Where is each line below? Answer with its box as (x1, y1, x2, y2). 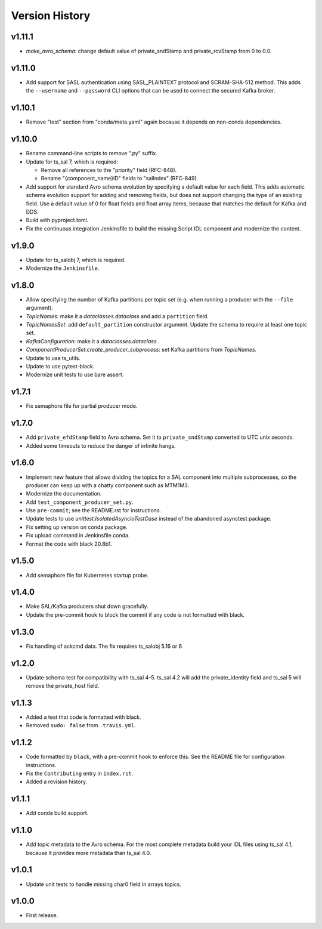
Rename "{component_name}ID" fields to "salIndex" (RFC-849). (41, 175, 199, 182)
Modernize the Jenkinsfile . (26, 264, 100, 272)
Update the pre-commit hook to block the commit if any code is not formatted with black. (26, 611, 245, 618)
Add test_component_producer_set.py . (26, 499, 134, 506)
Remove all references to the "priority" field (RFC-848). (41, 166, 177, 173)
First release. (26, 912, 58, 919)
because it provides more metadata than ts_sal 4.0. (26, 849, 151, 856)
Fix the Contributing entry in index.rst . (26, 770, 134, 777)
